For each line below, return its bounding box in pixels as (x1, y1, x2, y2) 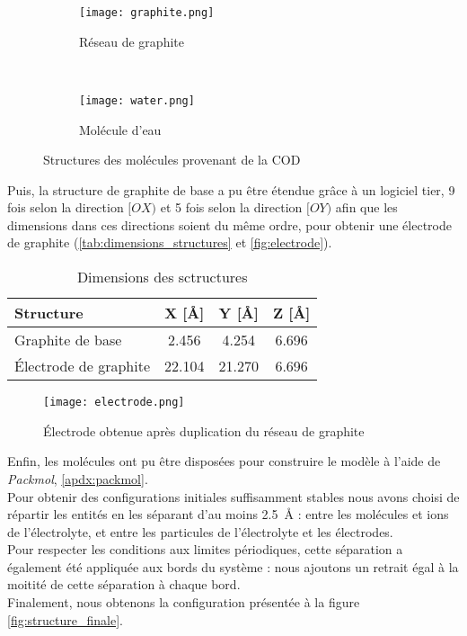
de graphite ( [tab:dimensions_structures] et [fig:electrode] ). (7, 233, 332, 252)
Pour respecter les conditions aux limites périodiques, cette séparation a (7, 540, 403, 559)
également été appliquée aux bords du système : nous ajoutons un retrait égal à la (7, 557, 459, 576)
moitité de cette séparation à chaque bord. (7, 575, 241, 594)
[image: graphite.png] (79, 6, 215, 19)
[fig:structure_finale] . (7, 610, 123, 629)
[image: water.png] (79, 94, 195, 107)
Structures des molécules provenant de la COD (43, 150, 301, 169)
